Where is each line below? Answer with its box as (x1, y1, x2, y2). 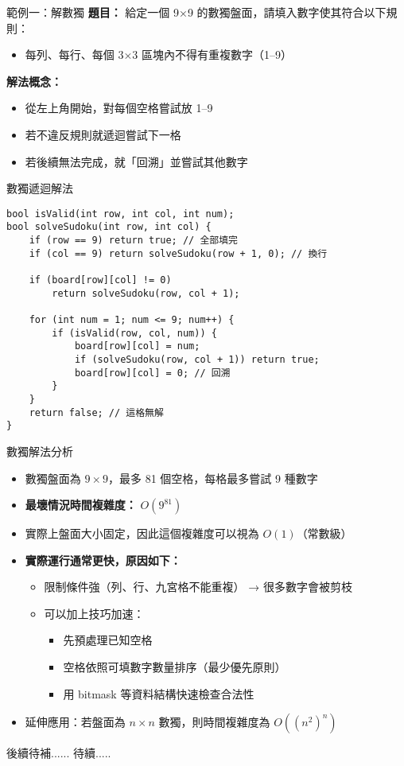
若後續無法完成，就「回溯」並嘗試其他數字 (25, 153, 248, 169)
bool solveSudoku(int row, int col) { (6, 221, 212, 233)
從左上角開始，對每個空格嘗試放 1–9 (25, 99, 213, 116)
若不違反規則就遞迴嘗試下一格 (25, 126, 181, 142)
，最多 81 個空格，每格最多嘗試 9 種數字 (108, 469, 318, 486)
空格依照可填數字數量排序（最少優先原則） (63, 659, 286, 675)
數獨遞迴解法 (6, 180, 73, 196)
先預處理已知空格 (63, 632, 153, 648)
